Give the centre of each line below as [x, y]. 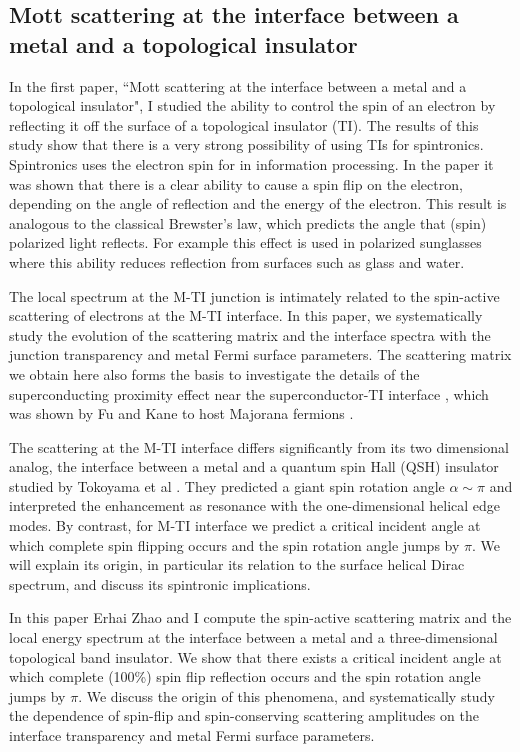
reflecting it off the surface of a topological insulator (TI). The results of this [244, 124]
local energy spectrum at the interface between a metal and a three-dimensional [253, 637]
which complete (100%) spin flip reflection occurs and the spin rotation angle [245, 676]
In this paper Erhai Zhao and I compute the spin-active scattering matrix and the [260, 617]
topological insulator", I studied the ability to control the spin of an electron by [252, 105]
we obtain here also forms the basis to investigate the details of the [214, 373]
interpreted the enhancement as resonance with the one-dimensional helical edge [255, 505]
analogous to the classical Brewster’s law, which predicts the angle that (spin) [248, 222]
